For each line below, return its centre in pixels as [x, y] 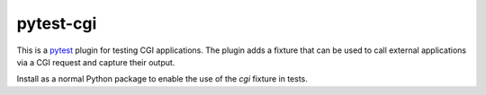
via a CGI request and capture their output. [96, 62]
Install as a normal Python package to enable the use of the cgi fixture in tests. [162, 79]
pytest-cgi [57, 23]
